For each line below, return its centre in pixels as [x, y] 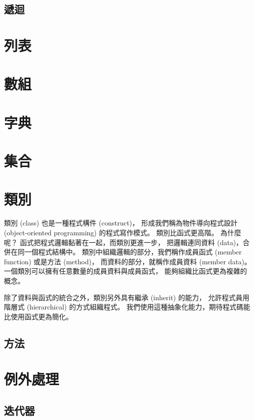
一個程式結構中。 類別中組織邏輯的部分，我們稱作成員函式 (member [133, 252]
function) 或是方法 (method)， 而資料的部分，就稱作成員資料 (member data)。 [128, 261]
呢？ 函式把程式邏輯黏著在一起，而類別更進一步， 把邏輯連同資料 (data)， [124, 242]
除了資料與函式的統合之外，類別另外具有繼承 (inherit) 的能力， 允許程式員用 [127, 297]
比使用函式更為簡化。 [38, 316]
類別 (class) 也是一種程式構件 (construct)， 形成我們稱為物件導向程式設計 [121, 223]
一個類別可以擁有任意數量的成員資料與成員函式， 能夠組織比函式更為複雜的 [126, 271]
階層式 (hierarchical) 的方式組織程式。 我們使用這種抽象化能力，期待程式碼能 [127, 307]
